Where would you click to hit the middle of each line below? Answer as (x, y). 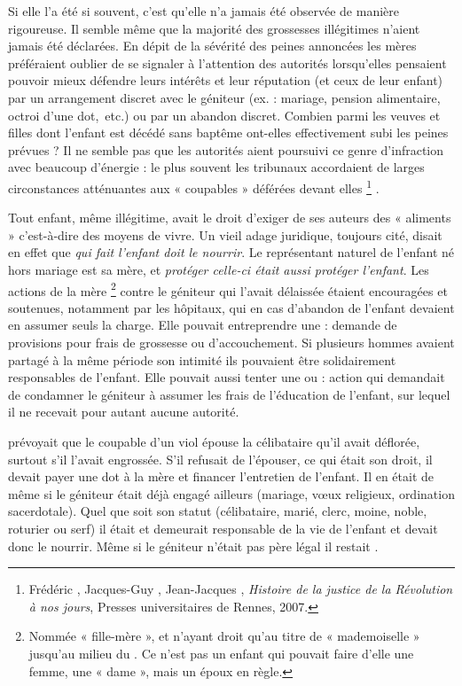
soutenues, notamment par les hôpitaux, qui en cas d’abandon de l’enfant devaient (231, 307)
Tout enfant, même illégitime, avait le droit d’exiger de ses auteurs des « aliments (230, 218)
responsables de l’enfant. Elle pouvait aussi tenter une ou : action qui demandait (227, 377)
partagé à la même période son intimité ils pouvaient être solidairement (202, 359)
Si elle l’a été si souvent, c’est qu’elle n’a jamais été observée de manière (204, 11)
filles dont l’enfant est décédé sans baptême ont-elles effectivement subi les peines (228, 133)
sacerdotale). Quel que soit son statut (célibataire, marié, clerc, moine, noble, (218, 511)
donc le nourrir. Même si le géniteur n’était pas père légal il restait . (193, 546)
